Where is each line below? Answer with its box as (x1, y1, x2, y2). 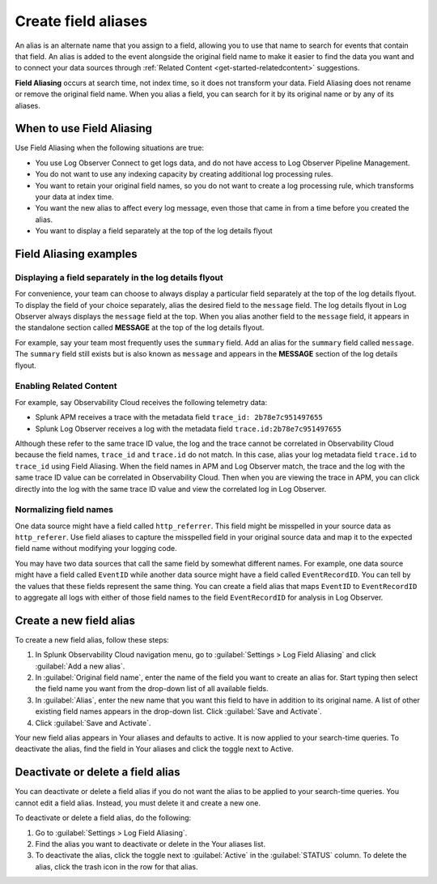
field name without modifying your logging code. (15, 544, 177, 553)
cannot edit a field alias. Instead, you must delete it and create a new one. (15, 798, 261, 808)
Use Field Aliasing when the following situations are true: (15, 143, 205, 153)
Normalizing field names (15, 504, 113, 515)
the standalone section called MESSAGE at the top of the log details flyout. (15, 322, 265, 332)
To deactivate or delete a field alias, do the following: (15, 813, 192, 822)
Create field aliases (15, 12, 148, 30)
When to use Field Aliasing (15, 122, 153, 135)
